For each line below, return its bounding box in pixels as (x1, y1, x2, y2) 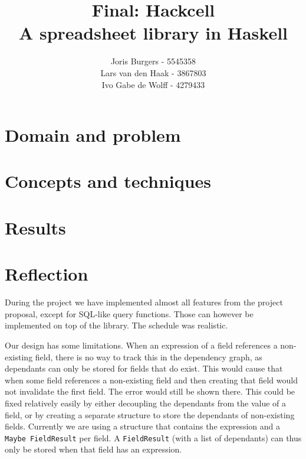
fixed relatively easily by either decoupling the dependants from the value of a (5, 396, 287, 409)
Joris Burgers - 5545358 (110, 55, 196, 67)
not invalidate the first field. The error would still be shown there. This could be (5, 385, 295, 398)
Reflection (5, 262, 88, 286)
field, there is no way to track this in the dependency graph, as (35, 350, 262, 363)
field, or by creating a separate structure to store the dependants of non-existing (5, 408, 295, 421)
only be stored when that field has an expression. (5, 443, 182, 455)
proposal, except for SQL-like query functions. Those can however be (5, 307, 254, 320)
